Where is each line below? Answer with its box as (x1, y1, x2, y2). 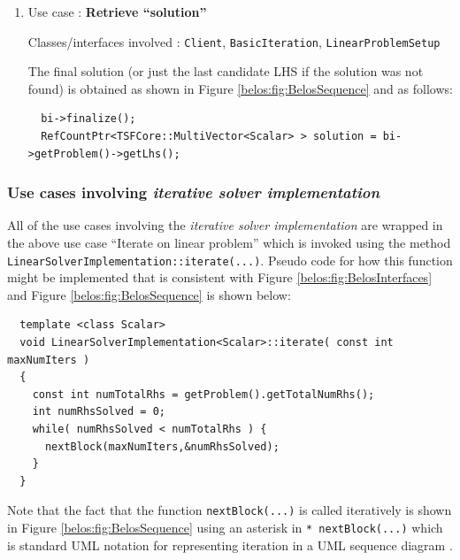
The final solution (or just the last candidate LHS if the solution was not (27, 62, 424, 81)
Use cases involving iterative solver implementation (7, 181, 380, 203)
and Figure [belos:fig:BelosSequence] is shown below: (7, 285, 291, 303)
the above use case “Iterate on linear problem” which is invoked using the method (7, 234, 451, 252)
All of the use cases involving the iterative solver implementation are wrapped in (7, 216, 443, 234)
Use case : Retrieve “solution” (27, 3, 207, 20)
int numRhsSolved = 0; (32, 405, 165, 418)
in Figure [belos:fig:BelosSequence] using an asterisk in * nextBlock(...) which (7, 518, 443, 537)
